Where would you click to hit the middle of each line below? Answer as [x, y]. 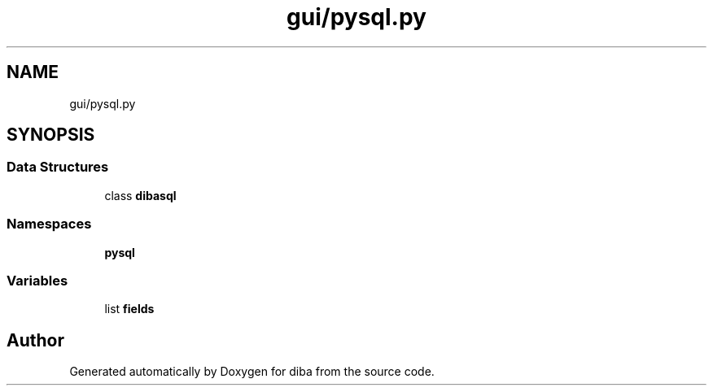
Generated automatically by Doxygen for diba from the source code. [252, 372]
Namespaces [49, 224]
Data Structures [58, 167]
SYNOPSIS [51, 135]
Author [35, 340]
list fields [129, 309]
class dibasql [140, 195]
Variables [37, 280]
